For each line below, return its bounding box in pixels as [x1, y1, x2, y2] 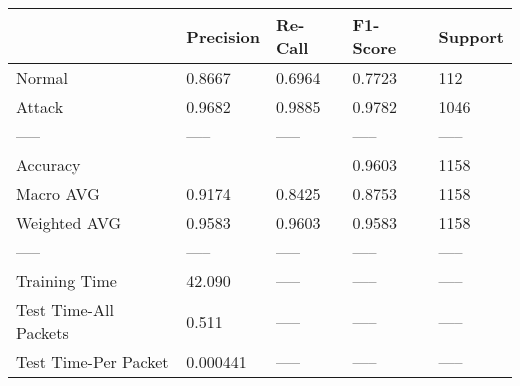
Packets [16, 321, 69, 344]
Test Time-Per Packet [16, 350, 169, 373]
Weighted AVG [16, 211, 122, 234]
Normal [16, 66, 69, 89]
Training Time [16, 269, 117, 292]
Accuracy [16, 153, 81, 176]
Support [438, 24, 504, 48]
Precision [186, 24, 260, 48]
